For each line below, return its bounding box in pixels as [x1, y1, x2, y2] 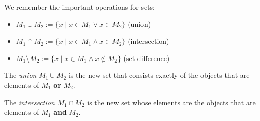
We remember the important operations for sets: [4, 2, 155, 12]
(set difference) [123, 52, 170, 63]
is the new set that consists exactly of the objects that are [68, 70, 250, 80]
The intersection [4, 97, 55, 107]
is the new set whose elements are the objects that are [87, 97, 256, 107]
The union [4, 70, 37, 80]
